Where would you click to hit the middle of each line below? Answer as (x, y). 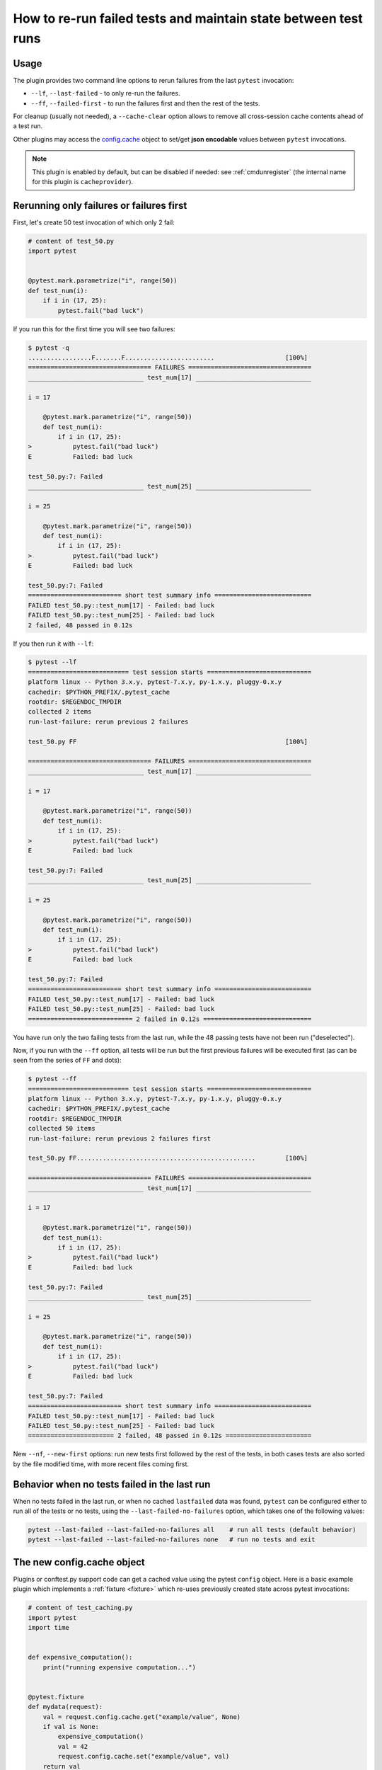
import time (49, 1628)
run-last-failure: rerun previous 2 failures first (120, 1138)
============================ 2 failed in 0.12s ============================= (170, 1019)
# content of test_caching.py (80, 1608)
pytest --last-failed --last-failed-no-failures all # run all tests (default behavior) (192, 1530)
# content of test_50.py (71, 241)
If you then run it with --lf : (53, 644)
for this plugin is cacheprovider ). (83, 181)
